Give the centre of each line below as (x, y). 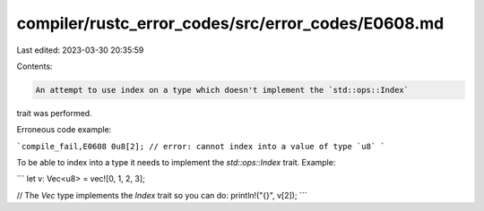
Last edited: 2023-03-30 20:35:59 (80, 50)
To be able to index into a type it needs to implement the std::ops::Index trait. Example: (176, 163)
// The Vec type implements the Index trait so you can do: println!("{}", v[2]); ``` (162, 195)
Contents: (35, 66)
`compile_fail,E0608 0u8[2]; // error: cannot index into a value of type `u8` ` (201, 146)
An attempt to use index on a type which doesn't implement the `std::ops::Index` (222, 90)
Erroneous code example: (64, 130)
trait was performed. (55, 113)
